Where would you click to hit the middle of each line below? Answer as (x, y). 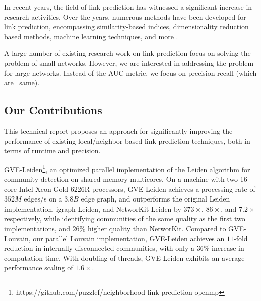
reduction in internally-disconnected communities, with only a (99, 248)
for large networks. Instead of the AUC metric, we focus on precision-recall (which (130, 73)
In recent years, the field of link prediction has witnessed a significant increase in (128, 7)
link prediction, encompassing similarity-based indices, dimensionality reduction (126, 26)
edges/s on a (43, 199)
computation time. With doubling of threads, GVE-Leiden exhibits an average (124, 258)
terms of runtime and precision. (52, 150)
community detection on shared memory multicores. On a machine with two (121, 179)
